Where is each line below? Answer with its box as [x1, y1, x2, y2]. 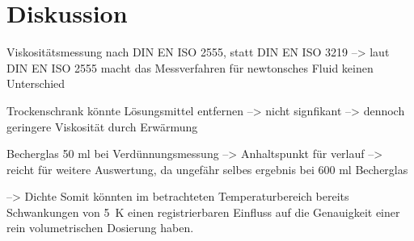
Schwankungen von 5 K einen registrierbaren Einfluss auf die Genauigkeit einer [6, 203, 400, 220]
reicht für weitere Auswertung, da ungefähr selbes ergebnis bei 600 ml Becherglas [6, 160, 408, 177]
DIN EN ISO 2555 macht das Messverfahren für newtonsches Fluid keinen [6, 59, 374, 76]
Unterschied [6, 75, 65, 92]
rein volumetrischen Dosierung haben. [6, 219, 194, 236]
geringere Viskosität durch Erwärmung [6, 118, 198, 135]
